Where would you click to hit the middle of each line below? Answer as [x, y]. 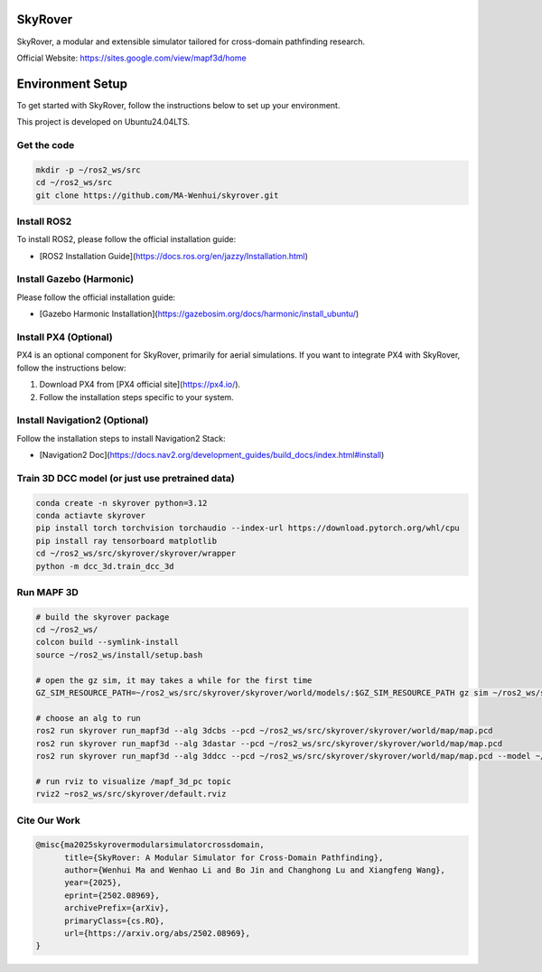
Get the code [46, 145]
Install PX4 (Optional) [65, 337]
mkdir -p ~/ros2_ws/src [89, 170]
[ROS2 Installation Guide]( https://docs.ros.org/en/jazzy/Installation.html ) [174, 256]
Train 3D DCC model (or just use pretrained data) [126, 478]
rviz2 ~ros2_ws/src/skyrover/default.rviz [131, 794]
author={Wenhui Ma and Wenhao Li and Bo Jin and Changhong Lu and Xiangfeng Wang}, [255, 870]
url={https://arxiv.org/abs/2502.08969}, [157, 934]
